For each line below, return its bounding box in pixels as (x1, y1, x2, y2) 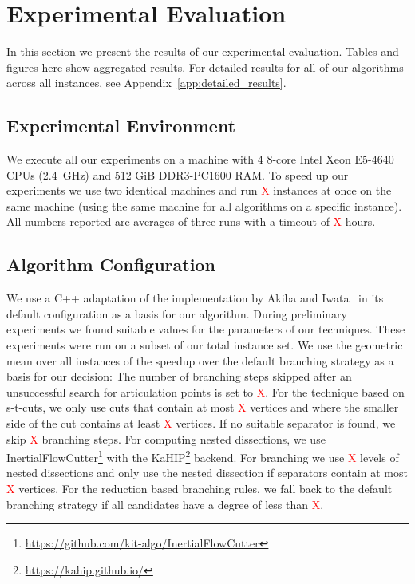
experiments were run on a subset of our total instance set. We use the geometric (6, 337, 403, 353)
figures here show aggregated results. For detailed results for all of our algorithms (6, 58, 404, 75)
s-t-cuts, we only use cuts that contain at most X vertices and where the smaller (6, 399, 399, 416)
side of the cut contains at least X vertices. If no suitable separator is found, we (6, 415, 396, 432)
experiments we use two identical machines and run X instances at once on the (6, 182, 392, 199)
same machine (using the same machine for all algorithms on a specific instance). (6, 197, 402, 214)
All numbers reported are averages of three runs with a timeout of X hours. (6, 213, 376, 230)
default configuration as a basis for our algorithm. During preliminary (6, 305, 347, 322)
